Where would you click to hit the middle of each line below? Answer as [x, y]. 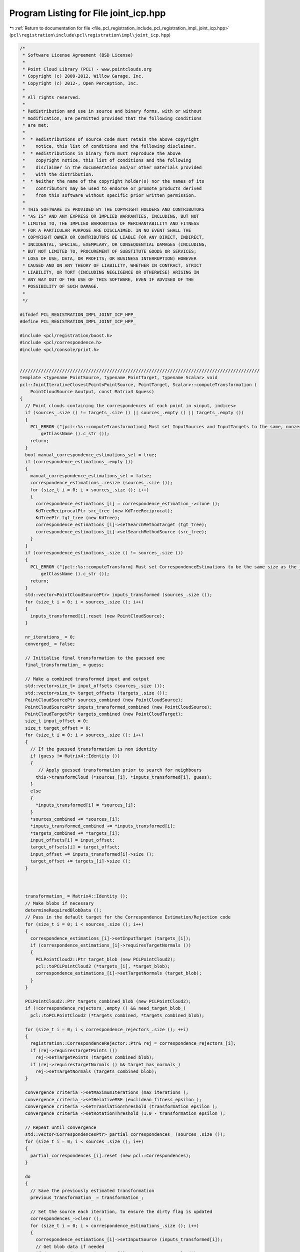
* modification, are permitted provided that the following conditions [112, 118]
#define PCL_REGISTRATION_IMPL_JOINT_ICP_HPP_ [78, 322]
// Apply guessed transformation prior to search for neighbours [120, 770]
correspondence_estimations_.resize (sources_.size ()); [101, 483]
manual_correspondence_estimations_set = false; [91, 476]
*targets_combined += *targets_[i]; [75, 833]
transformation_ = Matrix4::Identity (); [77, 896]
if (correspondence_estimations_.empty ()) [79, 461]
